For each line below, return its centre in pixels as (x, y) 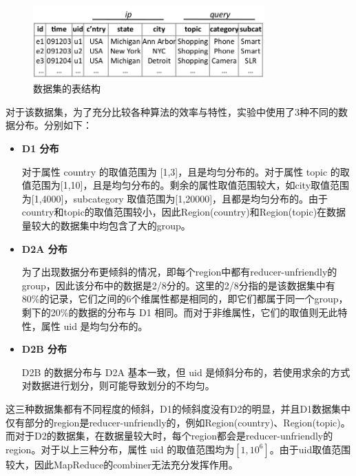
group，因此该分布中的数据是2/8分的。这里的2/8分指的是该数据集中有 (178, 285)
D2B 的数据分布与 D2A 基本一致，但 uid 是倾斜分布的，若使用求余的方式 (186, 372)
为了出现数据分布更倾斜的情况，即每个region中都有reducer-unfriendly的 (179, 272)
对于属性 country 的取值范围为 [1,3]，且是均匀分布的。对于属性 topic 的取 (186, 171)
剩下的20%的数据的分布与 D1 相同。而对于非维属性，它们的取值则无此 (180, 312)
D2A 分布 (44, 248)
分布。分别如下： (53, 125)
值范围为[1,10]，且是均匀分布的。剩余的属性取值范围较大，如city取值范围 (186, 185)
